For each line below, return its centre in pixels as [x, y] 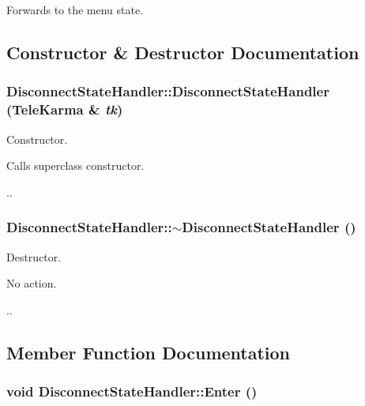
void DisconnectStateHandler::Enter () [132, 391]
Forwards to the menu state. [75, 9]
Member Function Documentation [149, 352]
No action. [32, 283]
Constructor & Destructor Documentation [183, 52]
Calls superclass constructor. [75, 165]
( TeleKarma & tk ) [65, 109]
